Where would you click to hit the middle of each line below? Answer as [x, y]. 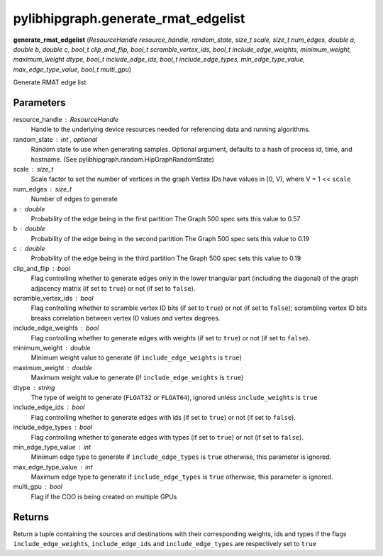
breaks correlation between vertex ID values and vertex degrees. [126, 318]
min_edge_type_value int [52, 447]
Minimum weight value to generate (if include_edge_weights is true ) [137, 357]
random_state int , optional [55, 139]
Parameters [39, 102]
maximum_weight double [52, 367]
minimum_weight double [52, 348]
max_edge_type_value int [53, 467]
